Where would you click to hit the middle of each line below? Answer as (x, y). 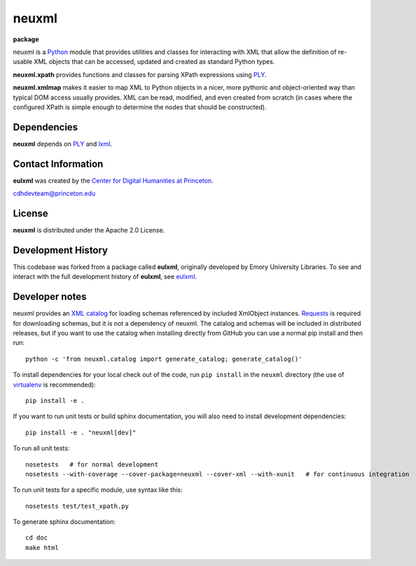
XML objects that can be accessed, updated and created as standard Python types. (154, 62)
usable (23, 62)
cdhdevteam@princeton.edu (54, 193)
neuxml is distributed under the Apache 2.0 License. (89, 230)
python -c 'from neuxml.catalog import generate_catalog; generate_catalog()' (164, 359)
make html (42, 547)
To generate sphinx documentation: (64, 522)
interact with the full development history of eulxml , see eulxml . (105, 277)
